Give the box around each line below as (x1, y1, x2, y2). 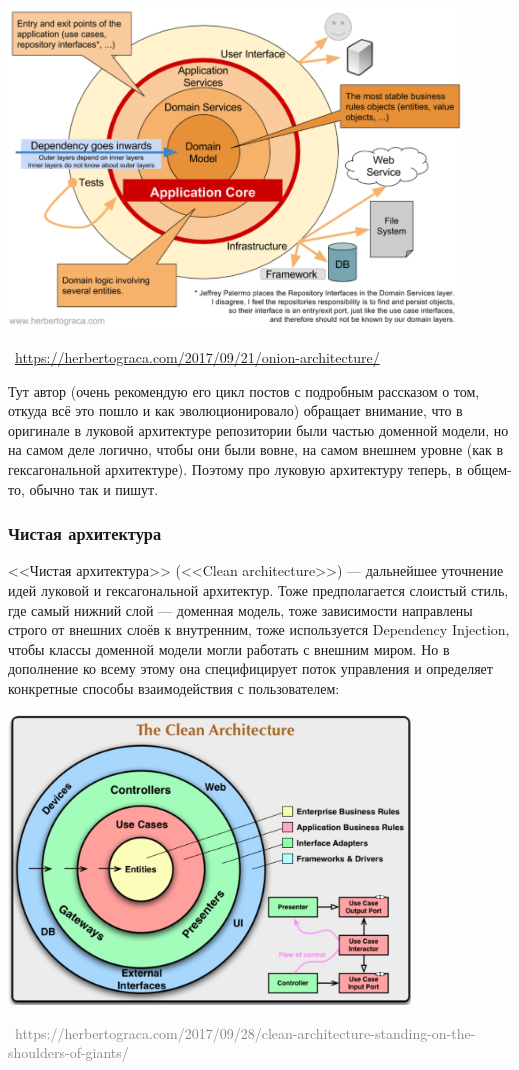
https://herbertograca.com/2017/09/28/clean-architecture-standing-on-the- (14, 1022, 476, 1043)
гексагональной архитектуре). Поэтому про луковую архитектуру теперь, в (8, 459, 463, 480)
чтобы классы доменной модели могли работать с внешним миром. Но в (8, 638, 450, 659)
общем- (467, 459, 512, 480)
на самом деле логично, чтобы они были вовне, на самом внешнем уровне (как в (8, 439, 504, 460)
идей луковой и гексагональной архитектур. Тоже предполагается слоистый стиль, (8, 580, 509, 601)
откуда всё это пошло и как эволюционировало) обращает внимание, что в (8, 400, 463, 421)
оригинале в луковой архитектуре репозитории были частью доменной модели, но (8, 419, 509, 440)
